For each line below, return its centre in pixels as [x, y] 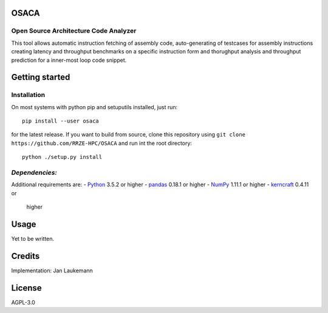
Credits [26, 256]
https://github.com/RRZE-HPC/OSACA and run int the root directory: [102, 143]
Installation [28, 95]
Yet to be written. [33, 239]
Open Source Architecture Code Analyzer [74, 31]
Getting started [41, 77]
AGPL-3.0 [23, 302]
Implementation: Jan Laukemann [52, 271]
